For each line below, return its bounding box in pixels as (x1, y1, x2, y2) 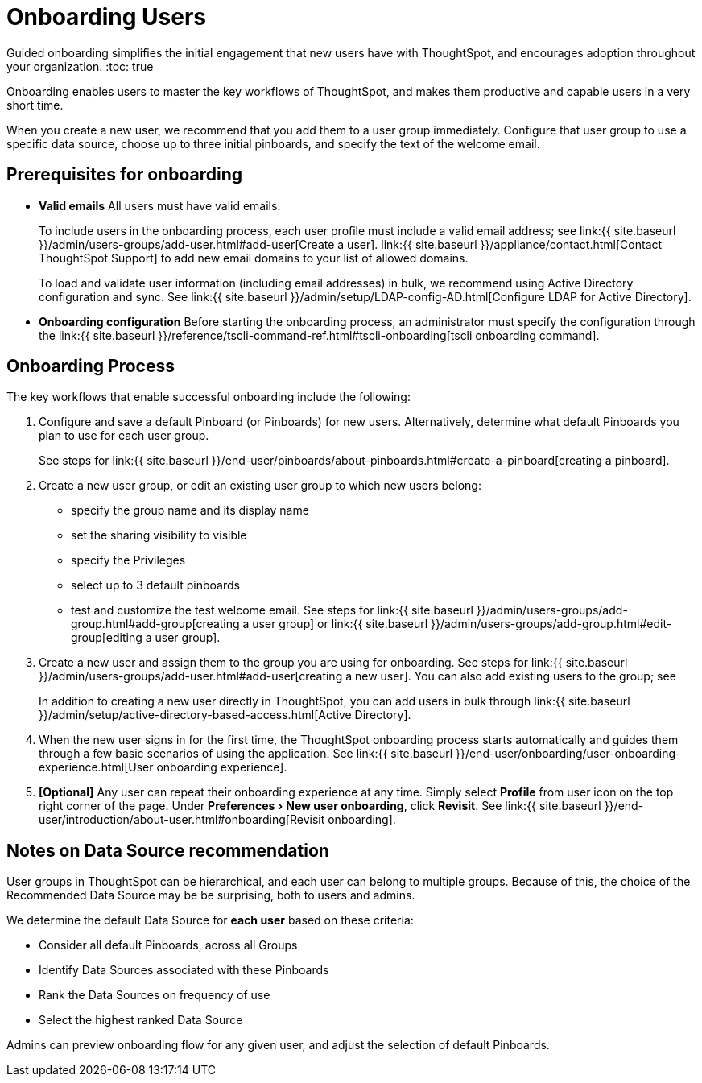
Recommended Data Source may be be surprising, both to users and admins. (6, 888, 415, 903)
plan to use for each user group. (39, 428, 209, 443)
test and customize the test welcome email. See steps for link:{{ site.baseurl (71, 603, 473, 618)
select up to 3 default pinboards (71, 578, 240, 593)
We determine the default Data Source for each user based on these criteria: (6, 913, 414, 928)
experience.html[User (39, 760, 154, 775)
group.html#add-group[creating (71, 617, 240, 631)
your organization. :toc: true (6, 59, 154, 73)
